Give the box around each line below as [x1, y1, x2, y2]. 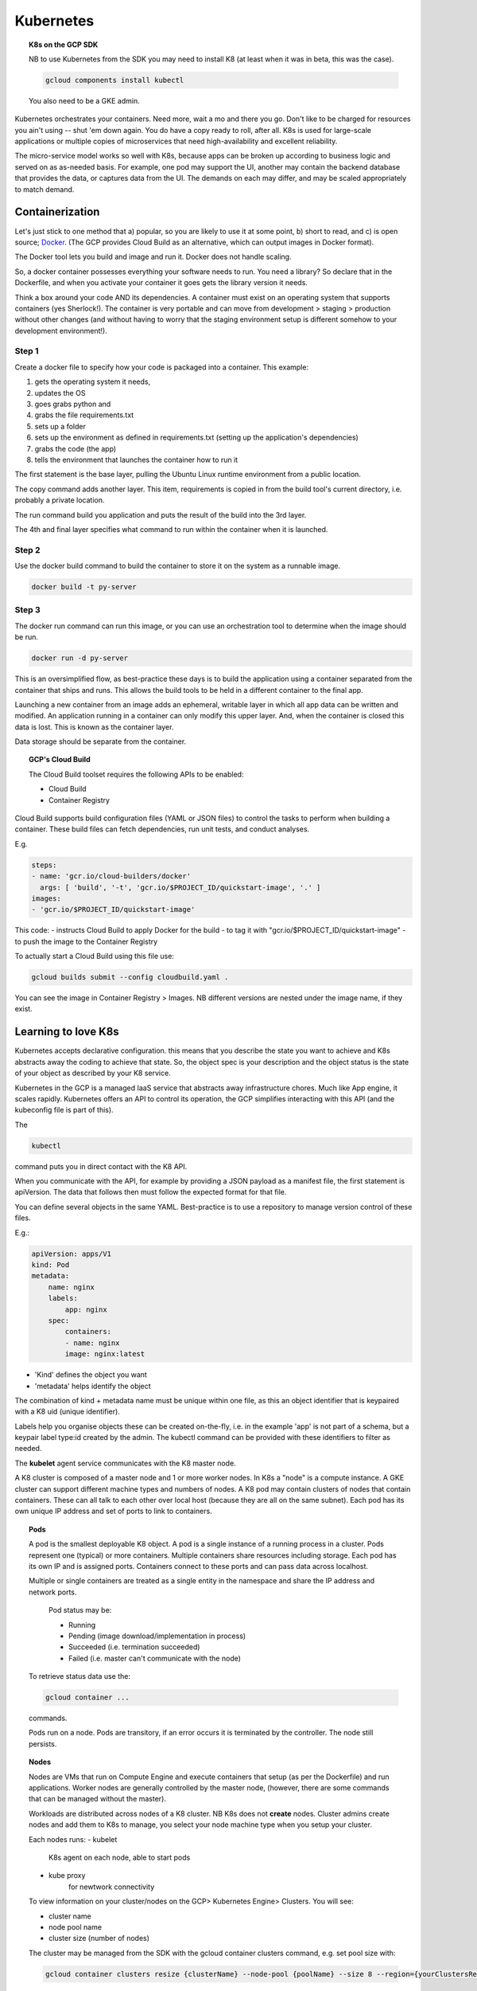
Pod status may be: [48, 1606, 112, 1615]
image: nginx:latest [64, 1350, 145, 1359]
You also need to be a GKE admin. [29, 96, 140, 105]
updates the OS [34, 388, 86, 397]
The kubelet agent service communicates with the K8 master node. [14, 1458, 236, 1468]
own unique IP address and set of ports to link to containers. [14, 1506, 212, 1516]
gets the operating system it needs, [34, 377, 151, 386]
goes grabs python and [34, 399, 111, 409]
